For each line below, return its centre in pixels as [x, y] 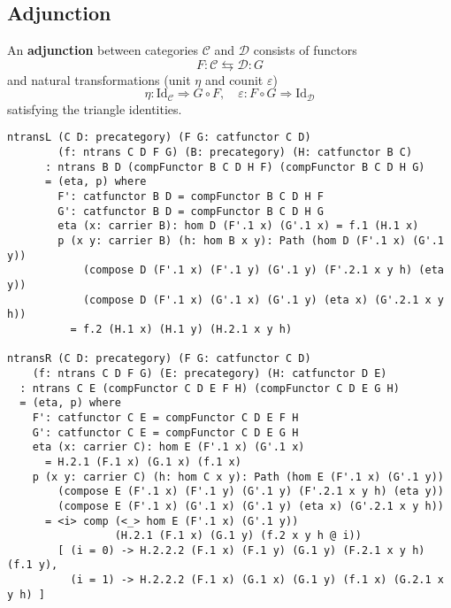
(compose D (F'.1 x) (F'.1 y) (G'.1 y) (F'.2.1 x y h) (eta [263, 270]
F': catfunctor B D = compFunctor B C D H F [191, 197]
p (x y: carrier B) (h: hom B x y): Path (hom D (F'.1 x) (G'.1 [251, 241]
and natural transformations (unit [99, 79]
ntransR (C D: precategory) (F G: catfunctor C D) [159, 359]
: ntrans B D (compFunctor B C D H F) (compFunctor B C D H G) [235, 167]
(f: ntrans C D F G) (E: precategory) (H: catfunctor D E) [210, 373]
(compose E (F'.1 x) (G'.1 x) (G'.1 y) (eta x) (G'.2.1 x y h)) [251, 506]
